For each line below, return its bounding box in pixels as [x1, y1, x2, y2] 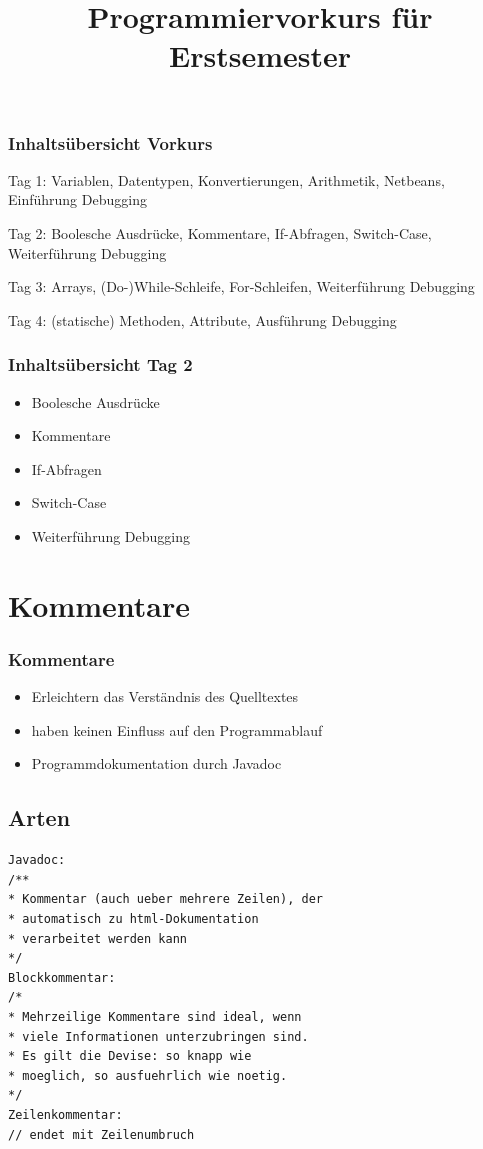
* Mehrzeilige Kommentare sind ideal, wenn [8, 1009, 302, 1024]
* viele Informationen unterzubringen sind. [8, 1029, 309, 1044]
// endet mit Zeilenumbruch [8, 1127, 195, 1142]
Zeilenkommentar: [8, 1107, 123, 1122]
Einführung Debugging [8, 189, 147, 210]
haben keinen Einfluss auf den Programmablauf [31, 719, 323, 740]
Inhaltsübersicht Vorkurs [8, 130, 213, 155]
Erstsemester [169, 35, 351, 76]
